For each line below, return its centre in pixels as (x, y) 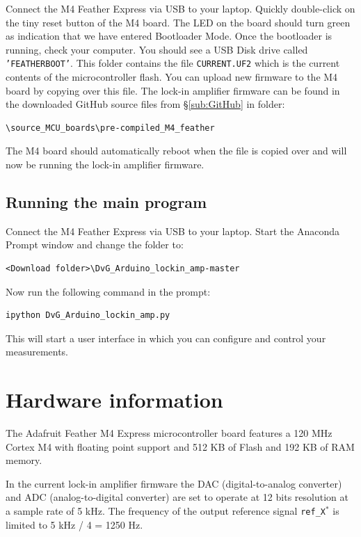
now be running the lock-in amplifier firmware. (105, 164)
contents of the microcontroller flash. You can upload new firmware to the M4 (172, 77)
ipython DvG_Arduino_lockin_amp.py (88, 315)
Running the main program (106, 201)
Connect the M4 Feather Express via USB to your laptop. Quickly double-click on (180, 8)
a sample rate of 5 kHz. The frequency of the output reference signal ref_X (166, 511)
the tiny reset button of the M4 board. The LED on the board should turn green (178, 22)
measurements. (37, 352)
